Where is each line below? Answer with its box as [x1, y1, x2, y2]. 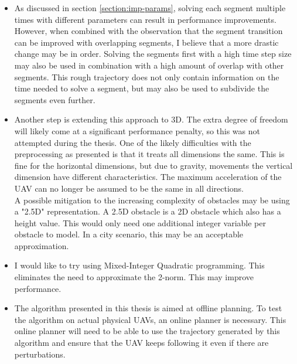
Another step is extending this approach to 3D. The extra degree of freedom [14, 113, 288, 125]
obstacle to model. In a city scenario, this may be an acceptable [14, 228, 244, 240]
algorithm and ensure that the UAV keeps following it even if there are [14, 336, 269, 349]
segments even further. [14, 93, 95, 106]
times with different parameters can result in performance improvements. [14, 13, 276, 25]
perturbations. [14, 348, 66, 360]
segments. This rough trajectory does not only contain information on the [14, 70, 279, 83]
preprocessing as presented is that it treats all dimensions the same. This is [14, 148, 285, 160]
